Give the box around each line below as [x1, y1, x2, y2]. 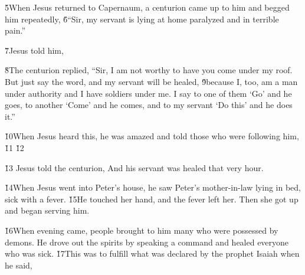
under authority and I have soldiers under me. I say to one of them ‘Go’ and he [5, 87, 292, 99]
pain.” [5, 24, 26, 37]
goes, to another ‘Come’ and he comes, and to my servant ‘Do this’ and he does [5, 99, 293, 111]
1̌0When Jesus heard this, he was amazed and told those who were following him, [5, 130, 299, 142]
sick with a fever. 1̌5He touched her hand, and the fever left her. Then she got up [5, 192, 299, 205]
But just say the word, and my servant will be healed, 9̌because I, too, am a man [5, 75, 298, 87]
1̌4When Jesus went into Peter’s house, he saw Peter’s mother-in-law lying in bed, [5, 181, 301, 194]
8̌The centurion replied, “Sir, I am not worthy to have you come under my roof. [5, 64, 293, 76]
